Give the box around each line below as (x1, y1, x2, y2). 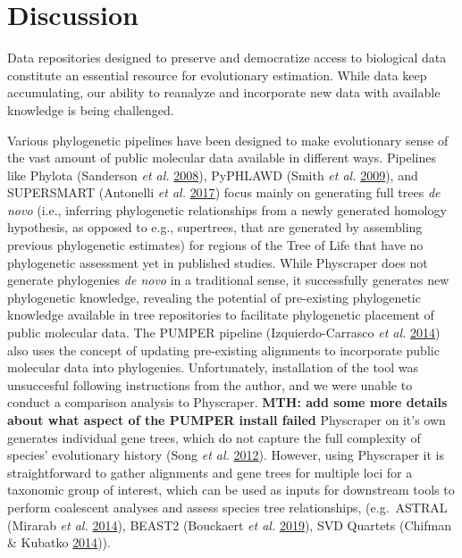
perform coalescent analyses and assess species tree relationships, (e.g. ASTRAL (7, 497, 448, 516)
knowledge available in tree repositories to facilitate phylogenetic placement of (7, 305, 434, 324)
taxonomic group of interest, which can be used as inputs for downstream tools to (7, 480, 455, 499)
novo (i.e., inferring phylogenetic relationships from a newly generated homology (7, 200, 447, 219)
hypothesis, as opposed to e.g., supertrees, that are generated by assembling (7, 218, 423, 237)
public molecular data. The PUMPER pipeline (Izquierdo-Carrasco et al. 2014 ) (7, 323, 441, 342)
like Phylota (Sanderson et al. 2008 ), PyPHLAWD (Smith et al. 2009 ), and (7, 165, 418, 184)
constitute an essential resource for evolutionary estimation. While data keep (7, 65, 427, 84)
